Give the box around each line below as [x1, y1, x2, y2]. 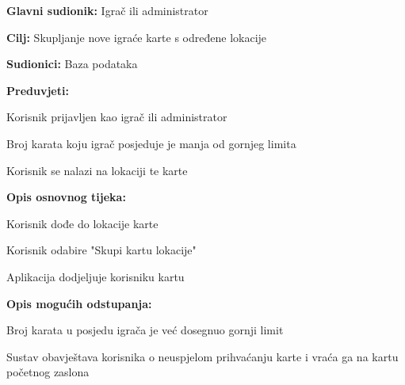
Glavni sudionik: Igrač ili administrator [6, 2, 208, 18]
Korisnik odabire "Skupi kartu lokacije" [6, 242, 197, 258]
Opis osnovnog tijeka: [6, 189, 126, 205]
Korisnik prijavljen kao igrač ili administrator [6, 109, 227, 125]
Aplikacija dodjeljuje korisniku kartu [6, 268, 185, 284]
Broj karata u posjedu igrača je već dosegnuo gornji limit [6, 322, 284, 338]
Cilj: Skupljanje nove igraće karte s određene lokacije [6, 29, 267, 45]
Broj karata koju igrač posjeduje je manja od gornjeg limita [6, 135, 296, 151]
